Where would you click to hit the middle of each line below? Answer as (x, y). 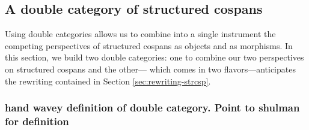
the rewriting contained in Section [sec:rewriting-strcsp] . (108, 81)
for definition (37, 121)
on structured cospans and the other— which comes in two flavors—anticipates (150, 69)
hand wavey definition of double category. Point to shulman (152, 108)
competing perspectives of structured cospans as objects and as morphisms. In (149, 45)
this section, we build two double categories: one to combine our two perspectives (154, 57)
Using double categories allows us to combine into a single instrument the (140, 34)
